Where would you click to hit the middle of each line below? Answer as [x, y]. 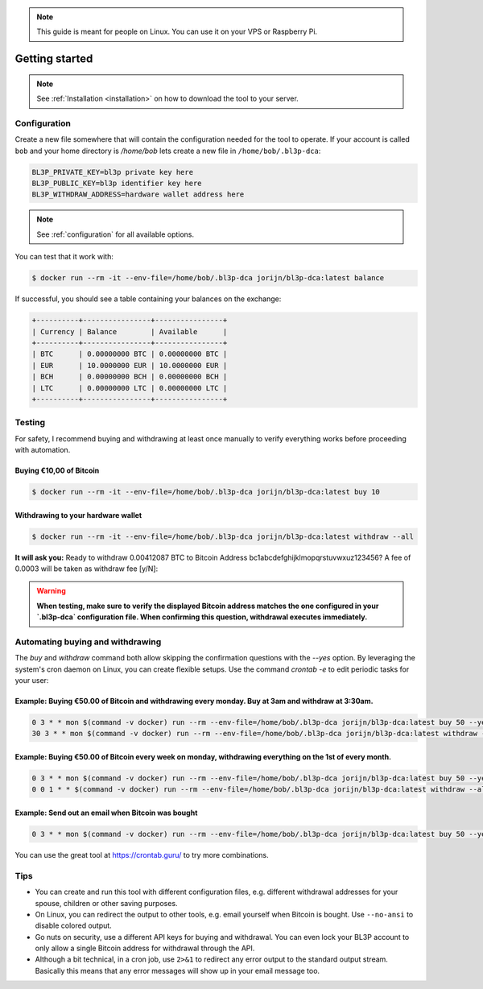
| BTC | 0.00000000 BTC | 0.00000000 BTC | [130, 354]
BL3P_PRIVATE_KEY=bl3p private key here [112, 172]
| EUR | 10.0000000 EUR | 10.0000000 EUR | [130, 365]
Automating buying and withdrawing [88, 642]
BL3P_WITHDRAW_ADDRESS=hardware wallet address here [138, 194]
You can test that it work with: [64, 257]
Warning [51, 591]
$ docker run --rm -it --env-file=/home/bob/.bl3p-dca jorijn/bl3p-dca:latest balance [208, 278]
